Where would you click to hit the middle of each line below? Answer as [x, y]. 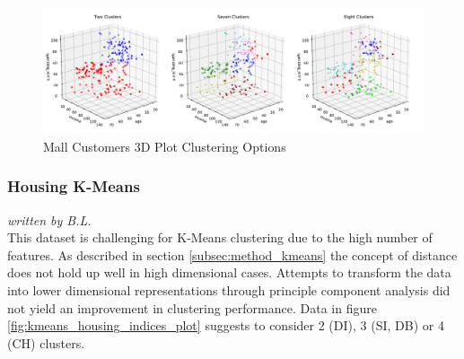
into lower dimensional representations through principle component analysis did [229, 289]
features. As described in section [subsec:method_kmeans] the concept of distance [232, 254]
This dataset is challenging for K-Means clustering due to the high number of [220, 237]
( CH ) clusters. [46, 342]
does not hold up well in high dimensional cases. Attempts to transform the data [229, 272]
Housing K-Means [74, 186]
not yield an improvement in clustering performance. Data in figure [192, 307]
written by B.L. [49, 219]
